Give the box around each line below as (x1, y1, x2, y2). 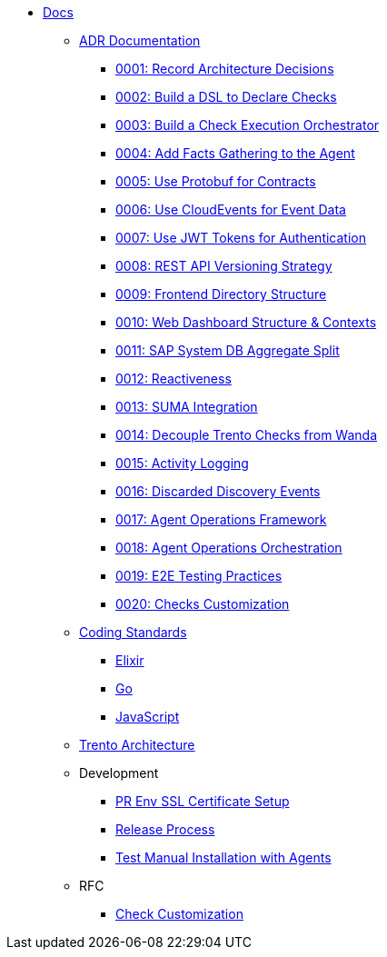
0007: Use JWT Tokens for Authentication (115, 230, 366, 245)
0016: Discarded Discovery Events (115, 483, 321, 499)
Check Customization (115, 906, 243, 922)
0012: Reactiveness (115, 371, 232, 386)
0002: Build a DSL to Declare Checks (115, 89, 337, 105)
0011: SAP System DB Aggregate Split (115, 343, 340, 358)
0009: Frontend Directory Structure (115, 286, 327, 302)
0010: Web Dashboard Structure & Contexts (115, 314, 377, 330)
